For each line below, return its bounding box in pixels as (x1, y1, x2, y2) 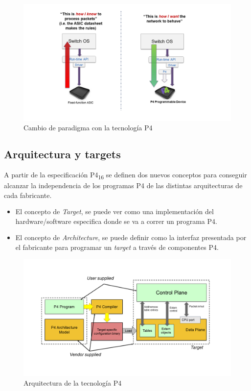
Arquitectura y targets (4, 147, 121, 162)
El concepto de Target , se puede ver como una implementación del (15, 206, 214, 217)
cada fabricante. (4, 190, 52, 200)
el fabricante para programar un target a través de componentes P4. (15, 242, 219, 252)
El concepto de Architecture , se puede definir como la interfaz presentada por (15, 232, 247, 243)
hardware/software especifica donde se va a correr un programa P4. (15, 216, 217, 226)
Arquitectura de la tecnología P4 (23, 377, 122, 388)
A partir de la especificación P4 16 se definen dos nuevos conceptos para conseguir (4, 169, 247, 181)
